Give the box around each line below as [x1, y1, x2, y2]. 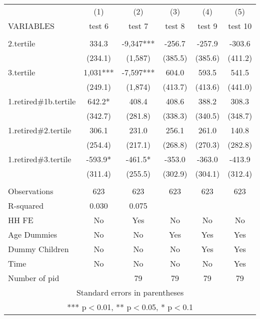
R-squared [8, 200, 44, 211]
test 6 [88, 20, 109, 31]
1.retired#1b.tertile [8, 95, 76, 107]
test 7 [128, 20, 148, 31]
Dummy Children [8, 243, 69, 255]
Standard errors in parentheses [76, 287, 184, 298]
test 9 [197, 20, 217, 31]
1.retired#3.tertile [8, 153, 71, 165]
